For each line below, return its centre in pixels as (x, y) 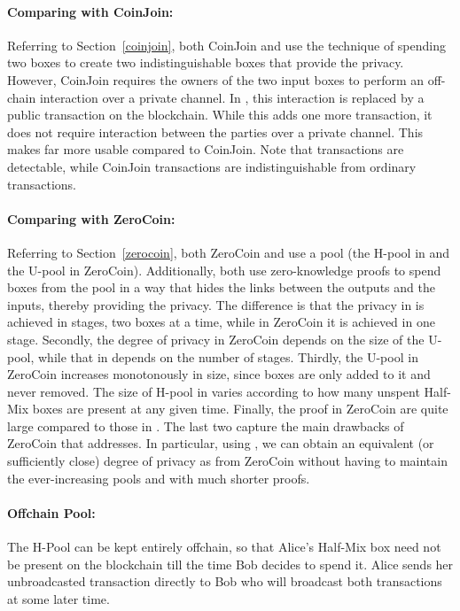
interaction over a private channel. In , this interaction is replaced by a (232, 97)
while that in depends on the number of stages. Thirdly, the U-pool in (228, 356)
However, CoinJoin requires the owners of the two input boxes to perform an (216, 79)
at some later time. (58, 598)
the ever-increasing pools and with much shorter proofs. (159, 478)
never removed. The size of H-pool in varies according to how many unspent (214, 391)
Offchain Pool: (51, 512)
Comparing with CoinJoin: (90, 11)
